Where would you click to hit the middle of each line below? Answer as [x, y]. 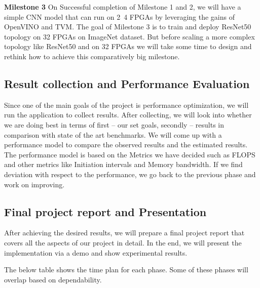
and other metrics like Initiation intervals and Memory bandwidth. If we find [123, 164]
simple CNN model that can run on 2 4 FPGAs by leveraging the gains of [120, 16]
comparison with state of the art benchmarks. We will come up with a [113, 134]
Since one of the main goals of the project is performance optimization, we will [126, 105]
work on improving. [34, 184]
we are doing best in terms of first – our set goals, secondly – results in [114, 124]
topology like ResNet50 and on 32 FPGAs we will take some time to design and [128, 46]
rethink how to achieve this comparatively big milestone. [92, 56]
